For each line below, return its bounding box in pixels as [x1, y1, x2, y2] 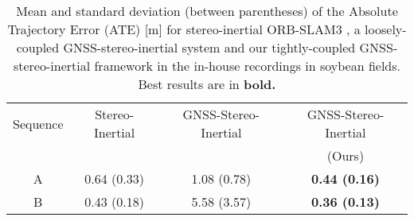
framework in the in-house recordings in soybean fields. [94, 56, 401, 75]
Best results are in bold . [138, 75, 276, 93]
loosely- [365, 20, 407, 38]
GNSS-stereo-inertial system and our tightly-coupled [63, 38, 356, 56]
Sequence [13, 114, 64, 133]
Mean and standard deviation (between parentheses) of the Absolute [16, 2, 398, 20]
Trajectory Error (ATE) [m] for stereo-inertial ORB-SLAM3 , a [7, 20, 361, 38]
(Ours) [326, 146, 365, 165]
